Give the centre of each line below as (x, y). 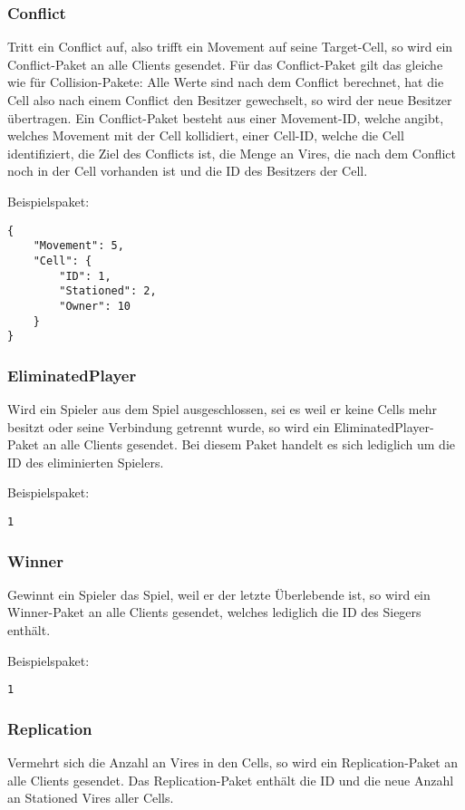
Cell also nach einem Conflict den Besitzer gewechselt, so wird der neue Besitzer (230, 100)
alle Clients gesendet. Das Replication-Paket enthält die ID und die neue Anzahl (231, 780)
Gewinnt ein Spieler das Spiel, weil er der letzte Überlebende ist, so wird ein (219, 594)
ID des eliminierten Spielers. (86, 462)
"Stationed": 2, (108, 291)
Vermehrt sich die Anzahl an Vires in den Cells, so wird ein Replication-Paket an (233, 762)
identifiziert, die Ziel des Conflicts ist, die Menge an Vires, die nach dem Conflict (232, 153)
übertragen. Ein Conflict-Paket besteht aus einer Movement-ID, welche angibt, (226, 117)
